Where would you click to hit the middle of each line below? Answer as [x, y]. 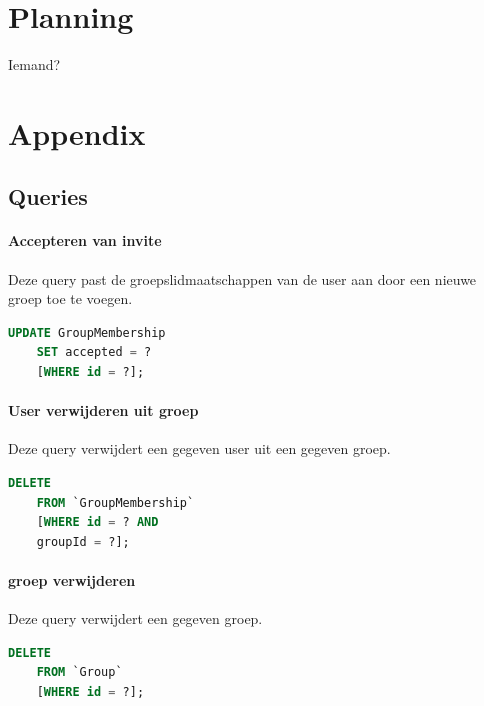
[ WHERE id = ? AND [97, 522]
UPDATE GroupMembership [87, 332]
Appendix [77, 132]
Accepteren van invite [85, 240]
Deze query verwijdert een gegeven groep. [135, 618]
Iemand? [34, 64]
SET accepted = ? [94, 352]
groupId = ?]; [83, 541]
